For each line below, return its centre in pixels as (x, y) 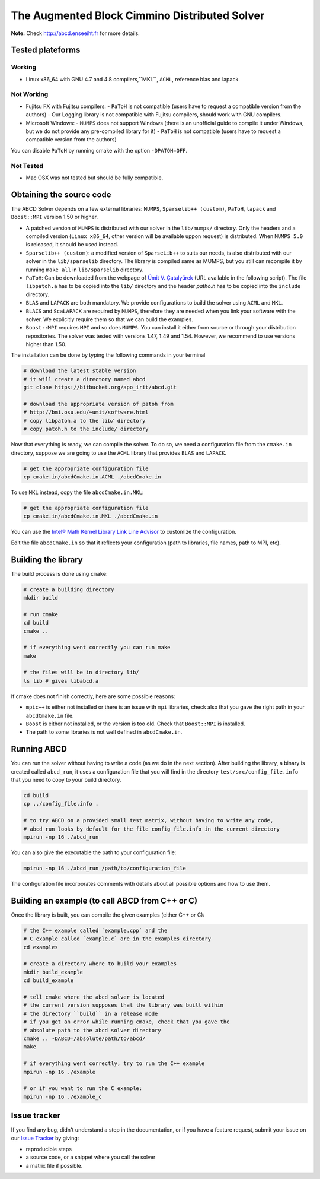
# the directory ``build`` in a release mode (91, 1013)
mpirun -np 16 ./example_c (63, 1096)
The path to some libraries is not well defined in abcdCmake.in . (104, 732)
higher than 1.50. (46, 344)
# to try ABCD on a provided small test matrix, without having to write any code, (148, 820)
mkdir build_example (53, 972)
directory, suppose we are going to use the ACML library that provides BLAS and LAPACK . (119, 453)
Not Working (30, 94)
